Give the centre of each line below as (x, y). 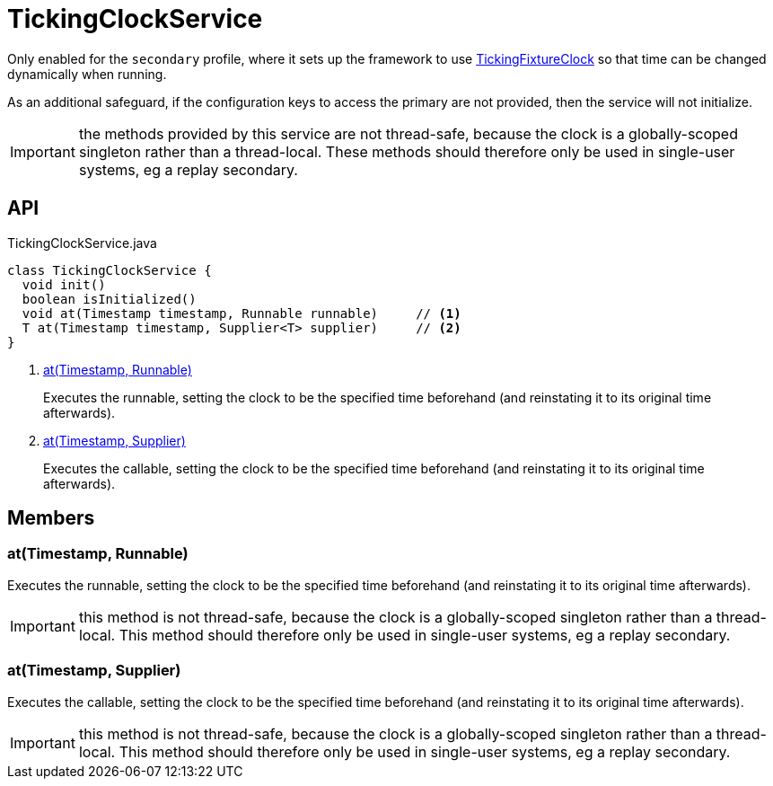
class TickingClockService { (110, 270)
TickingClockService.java (82, 243)
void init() (64, 284)
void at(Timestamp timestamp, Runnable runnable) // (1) (242, 313)
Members (51, 518)
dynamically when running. (87, 74)
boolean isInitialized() (109, 299)
